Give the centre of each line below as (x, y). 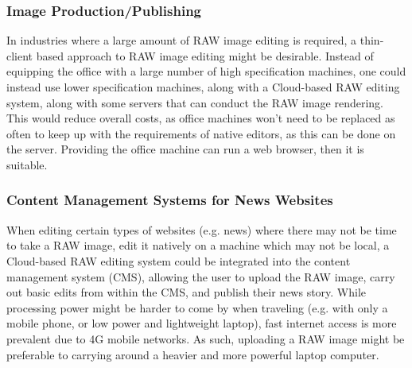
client (20, 55)
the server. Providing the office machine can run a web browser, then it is (185, 149)
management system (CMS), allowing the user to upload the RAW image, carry (201, 276)
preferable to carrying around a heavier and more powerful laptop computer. (193, 354)
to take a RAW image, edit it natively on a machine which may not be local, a (198, 245)
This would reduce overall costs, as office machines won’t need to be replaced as (201, 118)
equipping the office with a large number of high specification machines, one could (206, 71)
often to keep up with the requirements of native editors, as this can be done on (201, 133)
